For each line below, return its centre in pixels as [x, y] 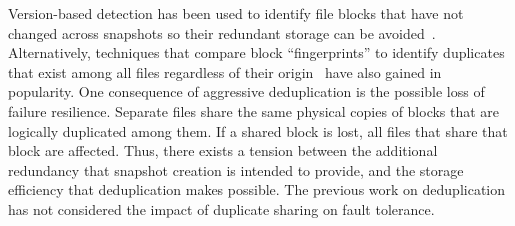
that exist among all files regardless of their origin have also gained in [225, 71]
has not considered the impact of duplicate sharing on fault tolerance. [221, 208]
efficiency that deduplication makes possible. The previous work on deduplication [257, 189]
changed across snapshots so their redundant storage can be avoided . [222, 32]
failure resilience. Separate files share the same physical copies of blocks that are [254, 110]
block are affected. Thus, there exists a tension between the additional [223, 150]
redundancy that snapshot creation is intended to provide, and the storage [236, 169]
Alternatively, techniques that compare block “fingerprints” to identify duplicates [256, 52]
